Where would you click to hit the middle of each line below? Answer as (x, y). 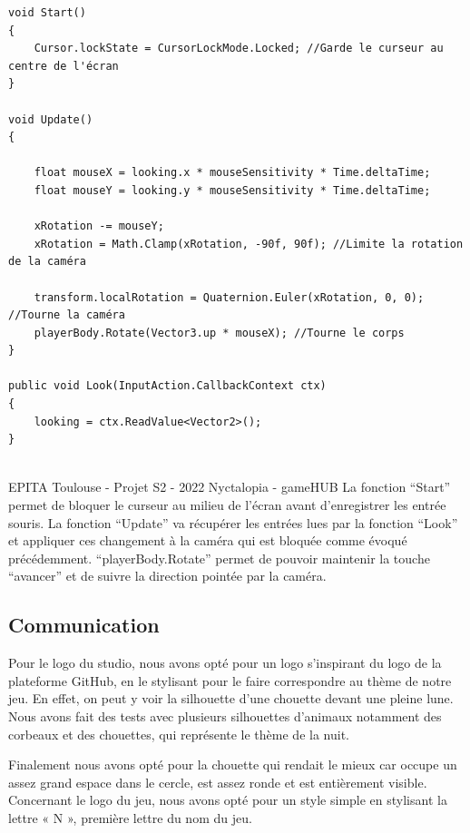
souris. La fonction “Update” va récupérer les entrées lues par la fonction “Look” (233, 522)
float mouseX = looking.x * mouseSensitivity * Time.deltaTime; (232, 173)
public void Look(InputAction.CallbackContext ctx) (167, 386)
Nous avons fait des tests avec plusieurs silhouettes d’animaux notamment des (225, 715)
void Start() (47, 13)
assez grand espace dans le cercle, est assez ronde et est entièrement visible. (218, 782)
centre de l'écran (64, 66)
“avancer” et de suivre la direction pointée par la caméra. (167, 576)
